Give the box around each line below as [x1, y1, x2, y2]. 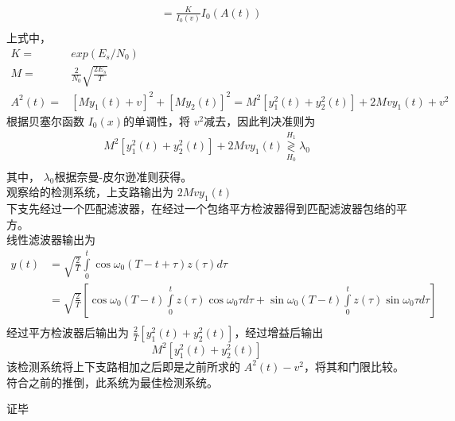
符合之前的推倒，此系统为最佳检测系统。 [6, 373, 218, 390]
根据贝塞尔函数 [6, 112, 84, 129]
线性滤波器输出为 [6, 231, 95, 248]
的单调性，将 [123, 112, 191, 129]
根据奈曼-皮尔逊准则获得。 [54, 168, 192, 184]
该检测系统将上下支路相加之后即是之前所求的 [6, 357, 240, 374]
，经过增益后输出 [234, 323, 324, 340]
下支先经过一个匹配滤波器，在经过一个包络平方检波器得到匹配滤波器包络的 [6, 199, 396, 216]
